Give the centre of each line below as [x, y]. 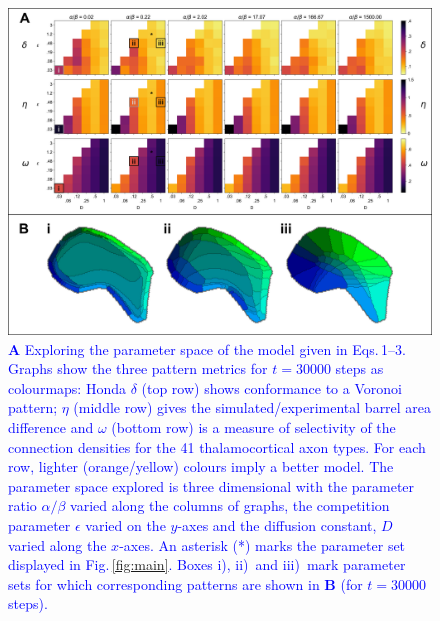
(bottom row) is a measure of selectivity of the [253, 427]
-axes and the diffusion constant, [277, 525]
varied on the [125, 525]
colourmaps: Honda [67, 387]
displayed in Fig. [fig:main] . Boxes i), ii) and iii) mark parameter [207, 564]
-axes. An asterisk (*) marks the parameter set [262, 544]
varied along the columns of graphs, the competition [230, 505]
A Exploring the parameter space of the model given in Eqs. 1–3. [207, 348]
